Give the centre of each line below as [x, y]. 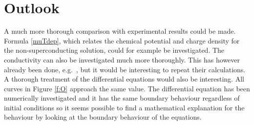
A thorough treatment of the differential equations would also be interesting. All [124, 79]
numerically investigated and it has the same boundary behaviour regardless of [122, 98]
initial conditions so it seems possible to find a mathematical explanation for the [124, 107]
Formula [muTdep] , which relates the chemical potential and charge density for [122, 40]
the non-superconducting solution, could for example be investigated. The [114, 50]
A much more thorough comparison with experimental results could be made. [120, 31]
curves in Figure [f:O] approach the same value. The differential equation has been [127, 88]
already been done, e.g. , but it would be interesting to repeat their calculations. [125, 69]
